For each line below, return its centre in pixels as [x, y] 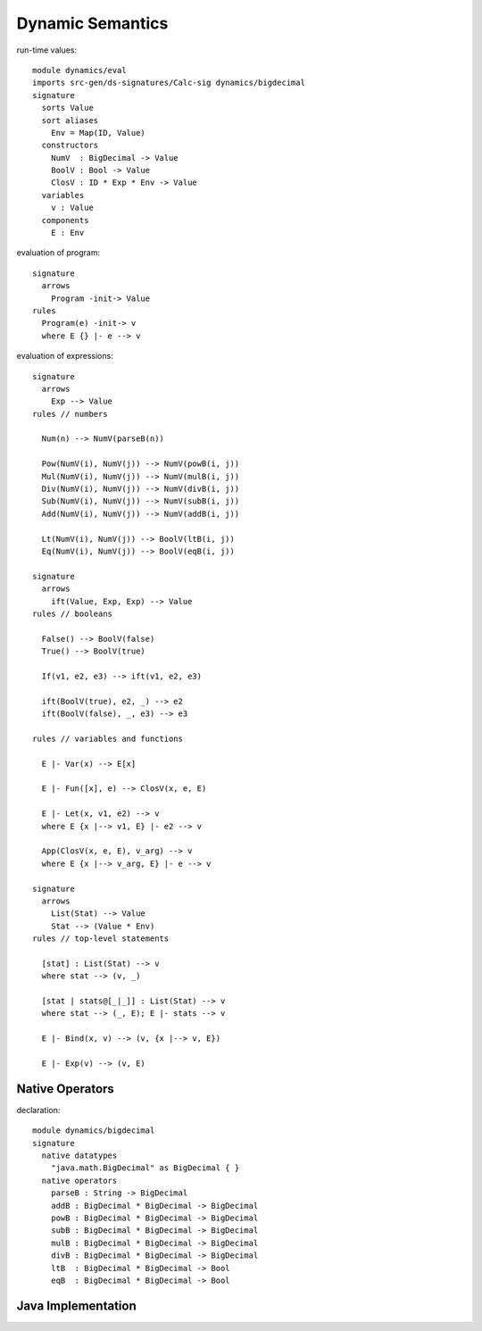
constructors [70, 146]
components [65, 220]
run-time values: [47, 50]
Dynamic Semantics [92, 23]
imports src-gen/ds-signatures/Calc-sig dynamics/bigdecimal [169, 83]
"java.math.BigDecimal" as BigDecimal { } [145, 1168]
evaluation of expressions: [65, 356]
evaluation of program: [58, 253]
